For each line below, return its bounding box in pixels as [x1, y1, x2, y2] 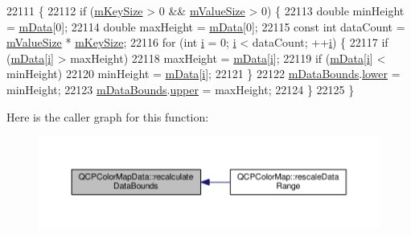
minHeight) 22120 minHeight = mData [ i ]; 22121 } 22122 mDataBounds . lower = [6, 65, 401, 82]
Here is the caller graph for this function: [6, 108, 209, 125]
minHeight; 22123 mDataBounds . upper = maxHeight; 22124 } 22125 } [6, 80, 355, 97]
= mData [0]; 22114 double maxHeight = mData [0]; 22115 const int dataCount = [6, 18, 405, 35]
